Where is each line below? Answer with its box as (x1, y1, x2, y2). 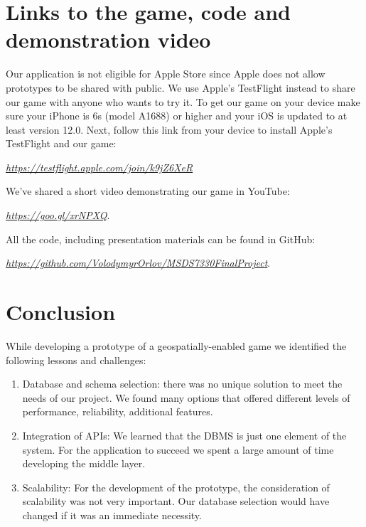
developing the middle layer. (22, 456, 146, 471)
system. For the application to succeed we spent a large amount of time (22, 442, 334, 457)
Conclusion (6, 297, 116, 326)
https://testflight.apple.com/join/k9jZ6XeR (6, 159, 193, 174)
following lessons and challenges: (6, 352, 146, 367)
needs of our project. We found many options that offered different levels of (22, 390, 350, 405)
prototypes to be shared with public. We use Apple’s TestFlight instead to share (6, 80, 355, 95)
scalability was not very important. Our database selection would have (22, 494, 330, 509)
